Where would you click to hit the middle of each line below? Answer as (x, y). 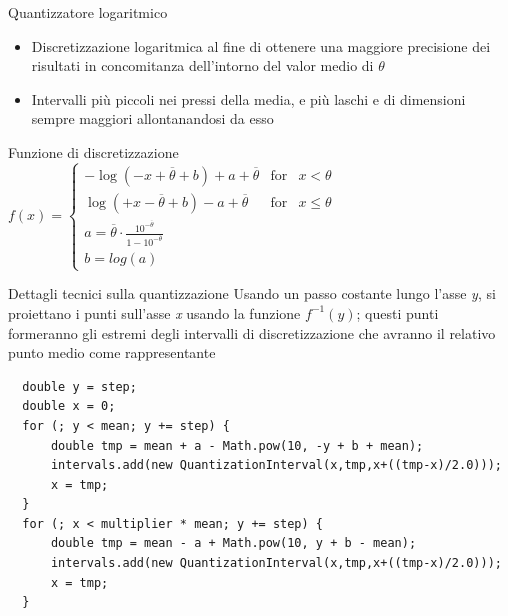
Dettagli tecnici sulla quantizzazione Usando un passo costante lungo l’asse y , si (252, 293)
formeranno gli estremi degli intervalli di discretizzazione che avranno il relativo (252, 332)
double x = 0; (69, 406)
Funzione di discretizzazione (93, 151)
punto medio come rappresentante (112, 352)
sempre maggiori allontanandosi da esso (152, 118)
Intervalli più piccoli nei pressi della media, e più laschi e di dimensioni (248, 98)
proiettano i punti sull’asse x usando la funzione (154, 312)
